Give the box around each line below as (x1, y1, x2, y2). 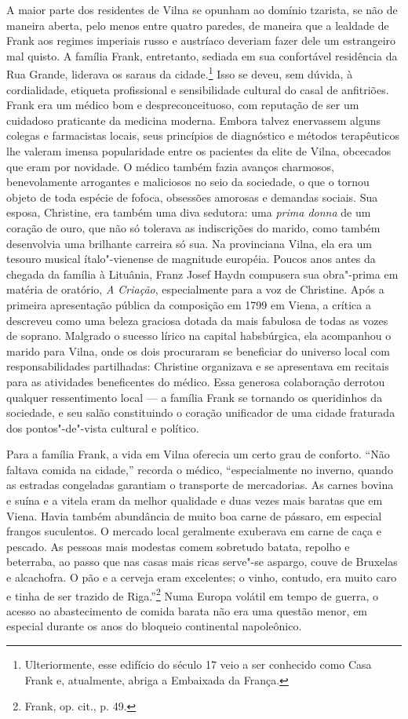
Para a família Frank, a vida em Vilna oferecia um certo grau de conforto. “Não (6, 446, 390, 462)
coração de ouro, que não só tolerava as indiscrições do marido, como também (6, 219, 381, 235)
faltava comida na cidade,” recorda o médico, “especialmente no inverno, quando (6, 461, 393, 477)
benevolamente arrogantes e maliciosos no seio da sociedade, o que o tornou (6, 173, 370, 190)
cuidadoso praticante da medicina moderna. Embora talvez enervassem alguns (6, 111, 381, 128)
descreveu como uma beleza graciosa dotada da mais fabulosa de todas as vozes (6, 312, 388, 328)
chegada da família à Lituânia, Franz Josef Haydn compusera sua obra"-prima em (6, 265, 399, 282)
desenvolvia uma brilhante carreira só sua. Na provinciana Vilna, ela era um (6, 235, 372, 251)
